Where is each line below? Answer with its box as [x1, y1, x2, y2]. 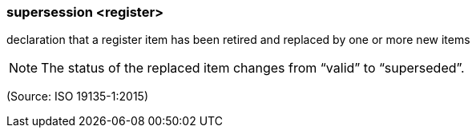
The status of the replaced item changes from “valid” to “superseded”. [41, 60, 465, 77]
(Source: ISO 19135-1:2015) [6, 89, 148, 104]
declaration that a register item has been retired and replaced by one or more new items [6, 33, 470, 47]
